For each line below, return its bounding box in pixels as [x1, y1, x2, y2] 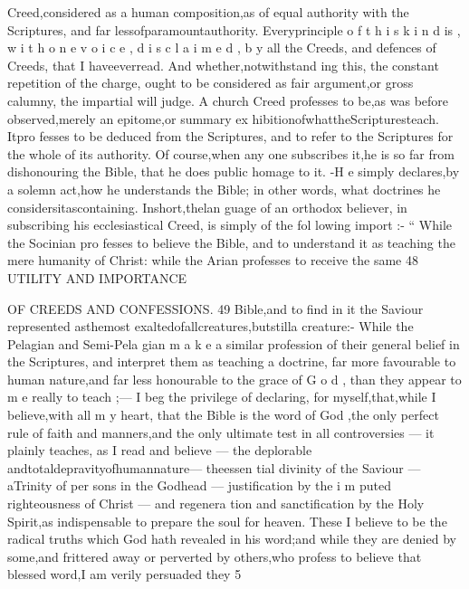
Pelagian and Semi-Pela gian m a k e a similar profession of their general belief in [7, 334, 460, 353]
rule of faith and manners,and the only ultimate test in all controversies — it [7, 423, 435, 442]
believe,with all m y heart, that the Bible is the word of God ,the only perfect [7, 405, 439, 424]
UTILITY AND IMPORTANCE [7, 268, 187, 287]
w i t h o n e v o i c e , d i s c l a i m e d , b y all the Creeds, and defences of [7, 38, 436, 57]
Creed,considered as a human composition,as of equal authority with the [7, 3, 409, 21]
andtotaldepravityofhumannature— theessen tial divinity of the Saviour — [7, 458, 421, 477]
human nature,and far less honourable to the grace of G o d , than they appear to [7, 369, 462, 388]
